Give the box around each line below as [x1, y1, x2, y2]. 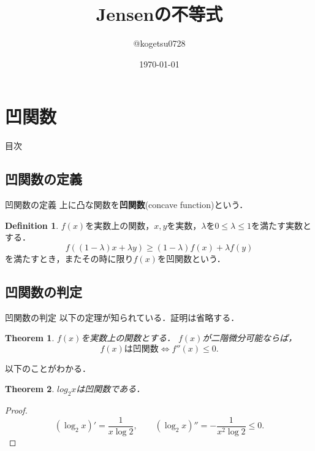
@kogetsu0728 [133, 37, 186, 50]
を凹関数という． [157, 252, 226, 264]
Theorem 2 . [5, 382, 55, 395]
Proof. [5, 404, 28, 417]
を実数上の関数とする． [81, 331, 175, 344]
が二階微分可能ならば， [202, 331, 297, 344]
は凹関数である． [76, 382, 145, 395]
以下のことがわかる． [5, 361, 91, 374]
